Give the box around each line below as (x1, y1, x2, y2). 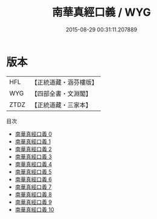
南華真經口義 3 (14, 152, 53, 160)
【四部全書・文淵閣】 (31, 89, 92, 97)
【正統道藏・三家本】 (31, 100, 92, 109)
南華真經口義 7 (14, 183, 52, 191)
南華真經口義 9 (14, 198, 53, 206)
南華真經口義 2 (14, 145, 53, 152)
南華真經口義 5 (14, 168, 53, 175)
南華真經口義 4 (14, 160, 53, 168)
